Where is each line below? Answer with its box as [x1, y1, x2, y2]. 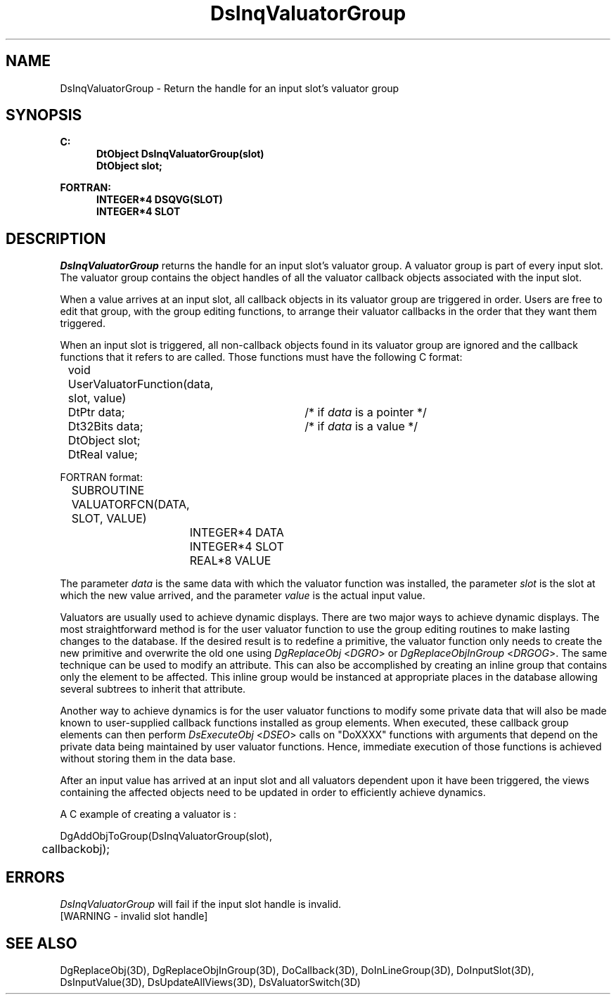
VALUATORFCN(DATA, [71, 497, 190, 512]
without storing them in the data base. [60, 752, 236, 765]
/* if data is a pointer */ [304, 405, 427, 420]
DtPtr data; [68, 405, 125, 420]
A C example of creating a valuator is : [60, 808, 237, 821]
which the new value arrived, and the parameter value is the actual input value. [60, 589, 425, 602]
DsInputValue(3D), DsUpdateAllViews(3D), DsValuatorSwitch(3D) [60, 975, 361, 988]
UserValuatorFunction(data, [68, 377, 214, 392]
